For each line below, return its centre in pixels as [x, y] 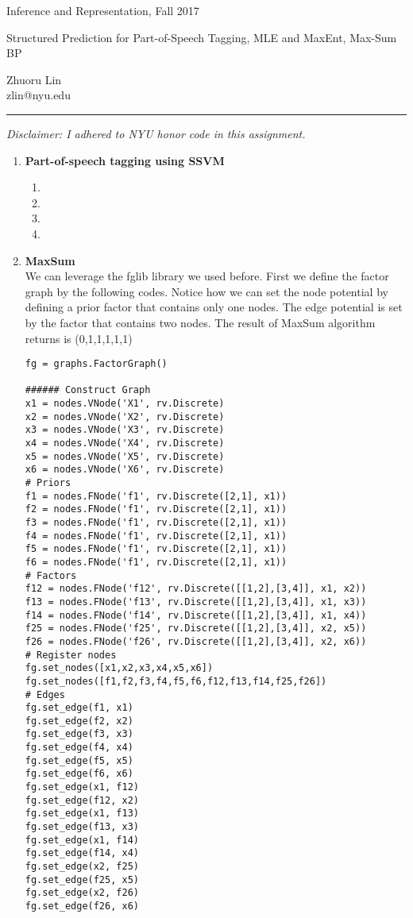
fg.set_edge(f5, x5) [79, 760]
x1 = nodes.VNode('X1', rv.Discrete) [125, 404]
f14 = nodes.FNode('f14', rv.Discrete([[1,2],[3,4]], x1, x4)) [196, 615]
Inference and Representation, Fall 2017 [103, 10]
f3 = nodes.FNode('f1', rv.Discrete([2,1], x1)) [156, 522]
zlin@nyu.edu [39, 95]
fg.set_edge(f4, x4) [79, 748]
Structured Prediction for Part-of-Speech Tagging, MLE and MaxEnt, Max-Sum [202, 37]
